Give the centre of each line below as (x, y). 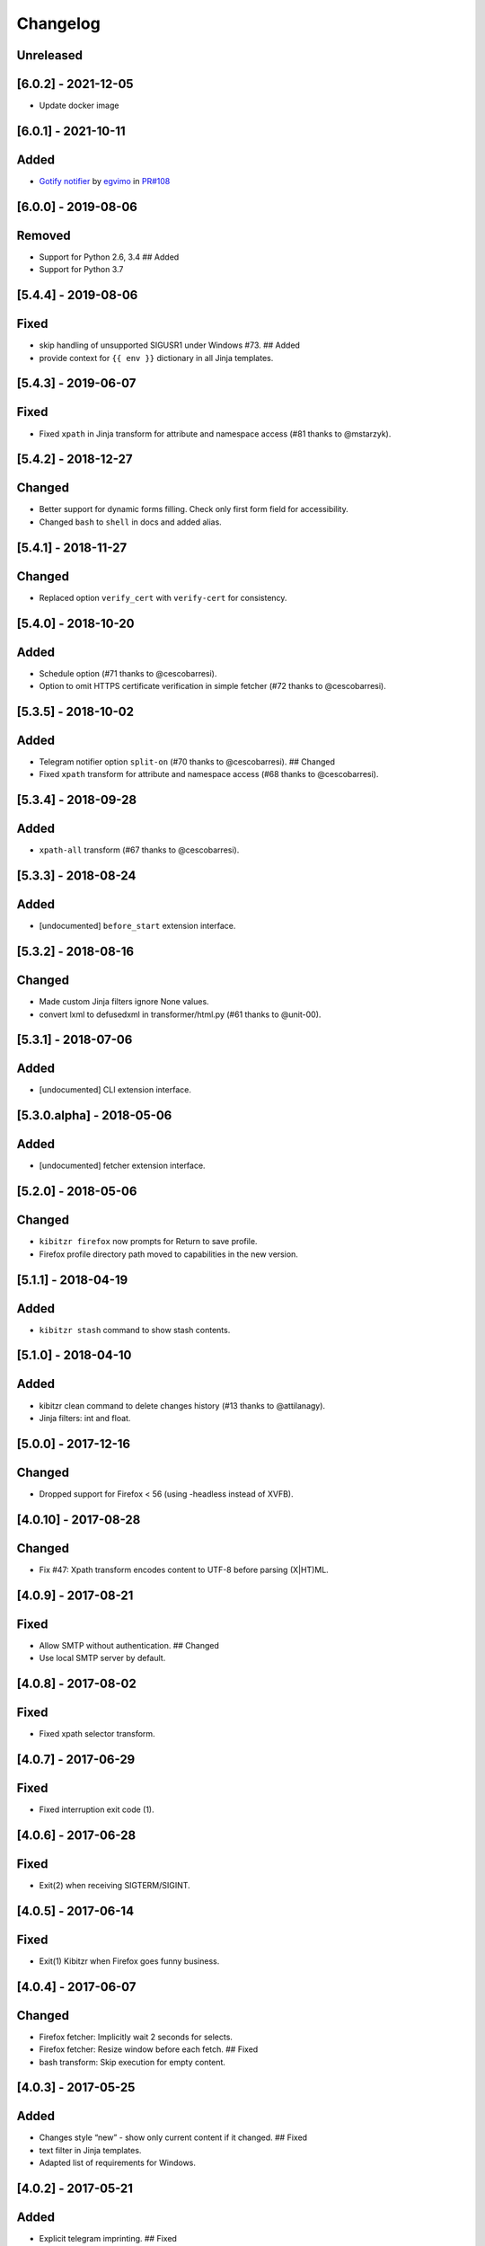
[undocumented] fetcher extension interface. (122, 1166)
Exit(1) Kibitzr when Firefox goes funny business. (129, 1961)
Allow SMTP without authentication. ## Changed (129, 1645)
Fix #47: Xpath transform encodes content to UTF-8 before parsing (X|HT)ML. (184, 1570)
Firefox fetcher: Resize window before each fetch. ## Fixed (149, 2049)
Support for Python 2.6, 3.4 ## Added (109, 257)
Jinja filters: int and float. (85, 1418)
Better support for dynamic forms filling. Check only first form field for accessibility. (194, 509)
